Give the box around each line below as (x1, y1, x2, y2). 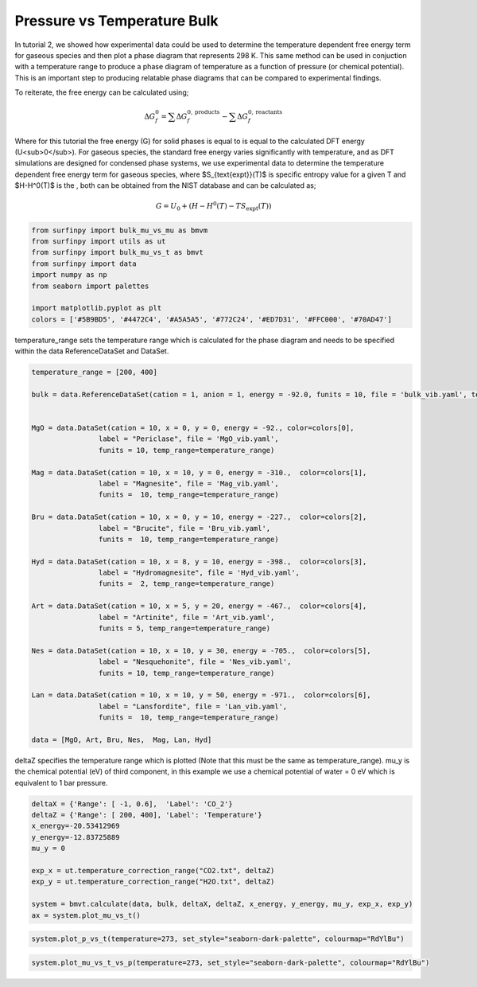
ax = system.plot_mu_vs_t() (31, 911, 141, 919)
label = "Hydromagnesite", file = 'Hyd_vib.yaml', (98, 568, 301, 577)
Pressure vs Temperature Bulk (14, 12, 219, 29)
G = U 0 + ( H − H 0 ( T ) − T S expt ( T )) (155, 200, 272, 213)
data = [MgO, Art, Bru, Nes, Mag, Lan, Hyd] (31, 735, 212, 744)
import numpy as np (31, 271, 107, 279)
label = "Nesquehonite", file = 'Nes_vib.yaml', (98, 657, 292, 666)
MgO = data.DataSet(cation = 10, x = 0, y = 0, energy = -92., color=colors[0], (31, 423, 355, 433)
